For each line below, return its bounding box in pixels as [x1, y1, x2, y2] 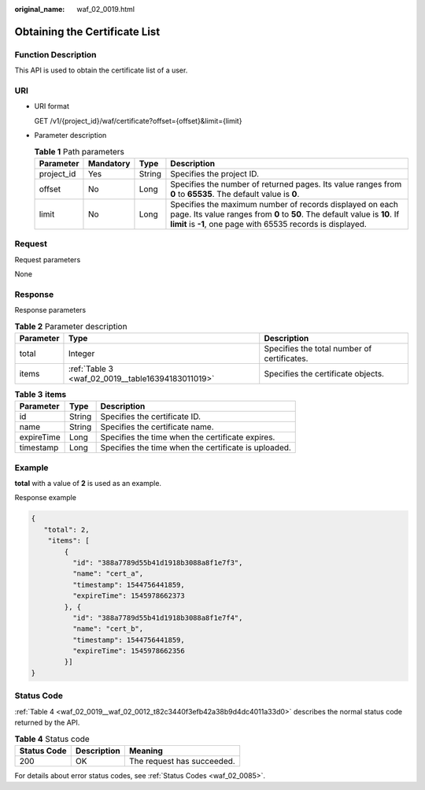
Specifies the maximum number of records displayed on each [170, 198, 399, 210]
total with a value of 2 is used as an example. [14, 479, 161, 488]
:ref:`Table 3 [68, 363, 114, 374]
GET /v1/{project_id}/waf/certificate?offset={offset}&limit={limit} [34, 116, 242, 125]
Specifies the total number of [264, 343, 372, 354]
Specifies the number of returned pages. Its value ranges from [170, 178, 402, 189]
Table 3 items [14, 389, 67, 400]
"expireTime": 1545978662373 [72, 592, 185, 600]
